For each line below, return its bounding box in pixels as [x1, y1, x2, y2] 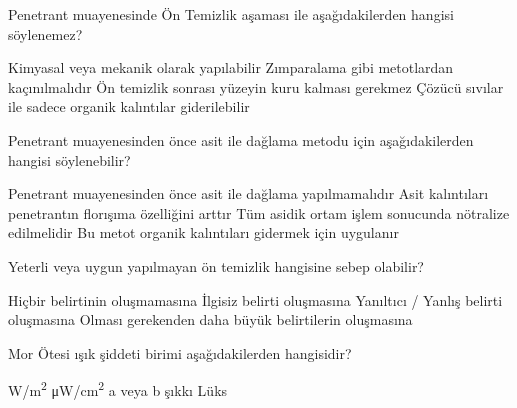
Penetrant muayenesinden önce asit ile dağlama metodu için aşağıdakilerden [8, 129, 474, 150]
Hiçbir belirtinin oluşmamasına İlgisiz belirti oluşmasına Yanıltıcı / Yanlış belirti [8, 289, 503, 310]
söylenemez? [8, 23, 83, 44]
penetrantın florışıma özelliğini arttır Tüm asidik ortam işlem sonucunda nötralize [8, 202, 510, 223]
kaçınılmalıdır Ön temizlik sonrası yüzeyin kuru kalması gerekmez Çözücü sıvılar [8, 76, 504, 97]
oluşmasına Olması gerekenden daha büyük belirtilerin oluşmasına [8, 309, 413, 330]
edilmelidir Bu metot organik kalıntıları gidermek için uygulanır [8, 222, 399, 243]
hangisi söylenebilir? [8, 149, 131, 170]
